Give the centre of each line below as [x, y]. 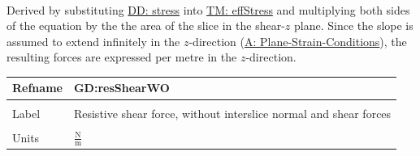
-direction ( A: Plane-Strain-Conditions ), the [298, 41]
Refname [37, 88]
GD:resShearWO [121, 88]
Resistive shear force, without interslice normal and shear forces [232, 113]
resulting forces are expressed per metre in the [122, 57]
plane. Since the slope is [354, 25]
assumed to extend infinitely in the [93, 41]
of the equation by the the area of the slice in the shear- [146, 25]
